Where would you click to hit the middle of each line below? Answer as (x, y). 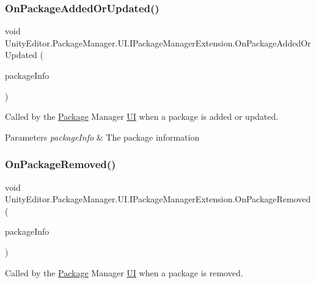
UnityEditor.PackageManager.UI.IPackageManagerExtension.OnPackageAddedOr (158, 42)
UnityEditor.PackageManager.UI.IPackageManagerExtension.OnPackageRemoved (158, 199)
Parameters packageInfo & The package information (102, 137)
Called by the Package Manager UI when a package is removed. (124, 272)
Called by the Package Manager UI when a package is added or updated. (142, 116)
